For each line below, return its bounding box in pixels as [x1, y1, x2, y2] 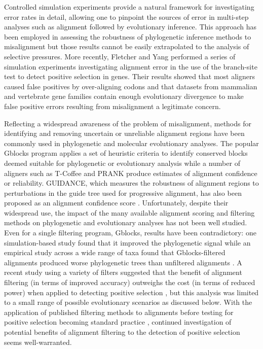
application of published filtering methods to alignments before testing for [4, 306, 234, 317]
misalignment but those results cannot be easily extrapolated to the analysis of [4, 41, 249, 52]
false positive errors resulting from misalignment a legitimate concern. [4, 100, 221, 111]
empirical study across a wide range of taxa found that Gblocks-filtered [4, 247, 226, 258]
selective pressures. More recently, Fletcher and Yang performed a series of [4, 51, 236, 61]
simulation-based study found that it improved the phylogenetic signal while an [4, 237, 251, 248]
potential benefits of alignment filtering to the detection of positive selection [4, 327, 240, 337]
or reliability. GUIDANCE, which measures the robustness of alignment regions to [4, 178, 259, 188]
